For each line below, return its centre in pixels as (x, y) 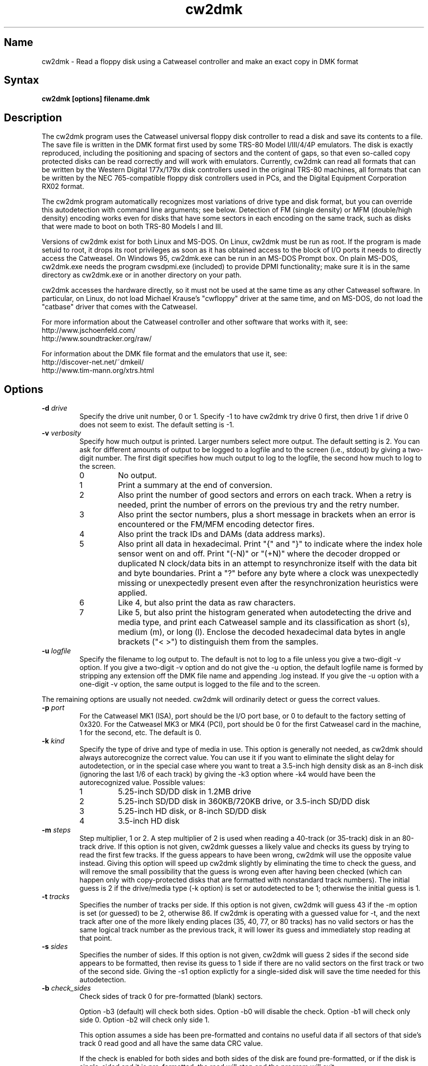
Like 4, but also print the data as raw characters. (207, 603)
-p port (53, 708)
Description (33, 117)
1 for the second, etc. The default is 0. (140, 733)
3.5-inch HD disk (149, 821)
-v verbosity (61, 433)
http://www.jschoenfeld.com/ (89, 330)
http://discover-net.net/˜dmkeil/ (93, 362)
